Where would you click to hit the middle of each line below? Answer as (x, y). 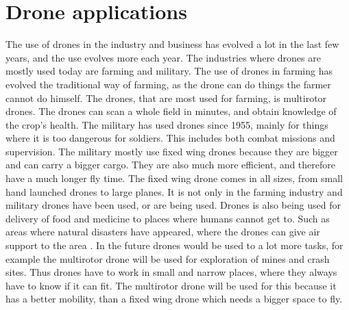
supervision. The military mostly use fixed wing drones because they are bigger (172, 151)
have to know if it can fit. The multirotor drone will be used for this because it (171, 285)
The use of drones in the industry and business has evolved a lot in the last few (172, 44)
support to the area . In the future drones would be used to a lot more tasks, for (174, 245)
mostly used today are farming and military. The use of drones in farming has (169, 71)
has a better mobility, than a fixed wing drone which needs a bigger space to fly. (174, 299)
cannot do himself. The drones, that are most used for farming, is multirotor (166, 98)
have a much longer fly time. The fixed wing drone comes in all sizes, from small (174, 178)
